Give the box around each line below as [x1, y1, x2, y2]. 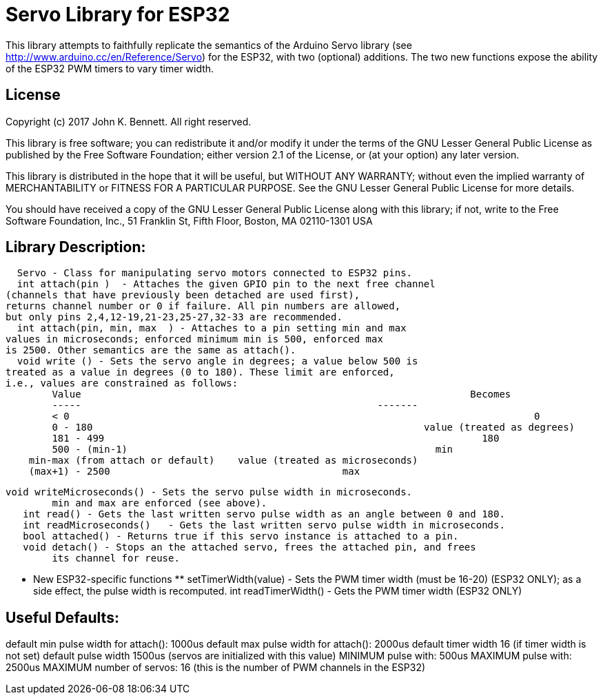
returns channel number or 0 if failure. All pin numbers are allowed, [6, 300, 401, 312]
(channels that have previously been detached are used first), [6, 289, 360, 301]
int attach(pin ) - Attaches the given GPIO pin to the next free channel [17, 278, 436, 290]
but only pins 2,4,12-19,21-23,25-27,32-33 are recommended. [6, 311, 343, 323]
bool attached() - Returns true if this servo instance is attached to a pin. [23, 531, 459, 542]
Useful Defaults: [6, 608, 119, 626]
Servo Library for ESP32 [6, 3, 230, 26]
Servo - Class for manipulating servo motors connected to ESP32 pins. [17, 267, 413, 279]
